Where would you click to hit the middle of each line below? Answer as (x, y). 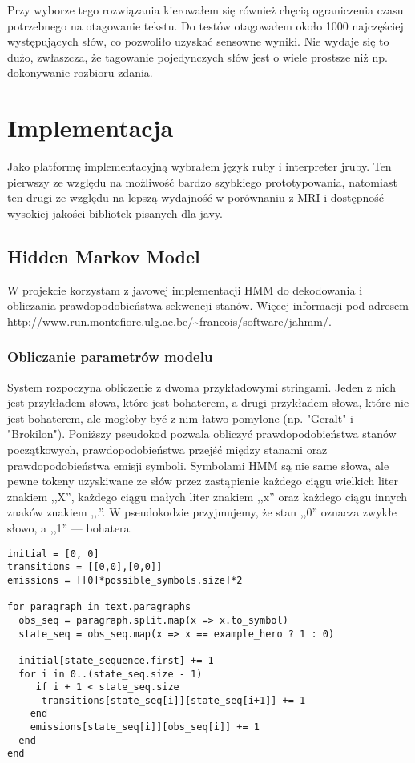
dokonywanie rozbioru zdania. (80, 72)
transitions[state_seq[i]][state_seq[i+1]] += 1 (173, 700)
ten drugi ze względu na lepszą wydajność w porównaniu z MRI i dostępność (195, 197)
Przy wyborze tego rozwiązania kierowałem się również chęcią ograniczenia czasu (205, 10)
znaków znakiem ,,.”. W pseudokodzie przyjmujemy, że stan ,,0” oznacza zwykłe (202, 512)
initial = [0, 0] (53, 554)
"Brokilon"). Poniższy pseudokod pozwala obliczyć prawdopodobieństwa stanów (202, 434)
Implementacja (91, 128)
